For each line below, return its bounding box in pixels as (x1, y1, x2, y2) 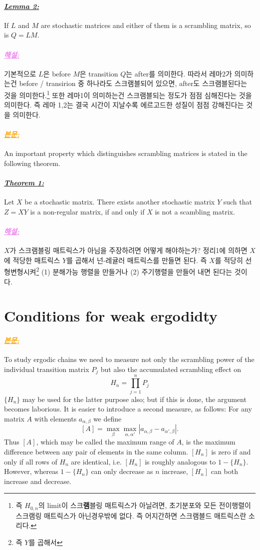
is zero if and (211, 446, 251, 456)
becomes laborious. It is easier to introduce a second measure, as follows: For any (4, 403, 252, 414)
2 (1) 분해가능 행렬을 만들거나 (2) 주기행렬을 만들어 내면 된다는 (36, 265, 233, 277)
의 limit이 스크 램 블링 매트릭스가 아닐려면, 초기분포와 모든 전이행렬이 (38, 500, 251, 510)
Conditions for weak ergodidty (4, 305, 218, 326)
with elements (34, 413, 77, 423)
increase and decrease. (4, 475, 71, 486)
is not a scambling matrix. (155, 206, 235, 216)
